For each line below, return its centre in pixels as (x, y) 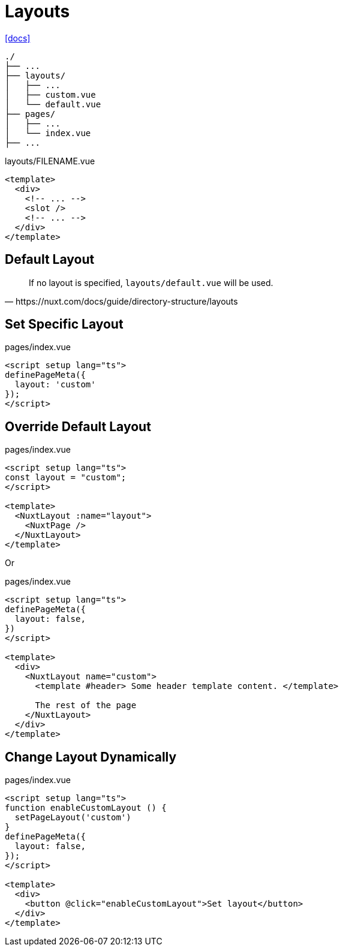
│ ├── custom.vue (50, 94)
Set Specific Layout (64, 324)
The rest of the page (86, 705)
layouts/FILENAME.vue (50, 161)
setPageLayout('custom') (73, 818)
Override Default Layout (78, 426)
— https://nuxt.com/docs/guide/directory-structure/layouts (121, 301)
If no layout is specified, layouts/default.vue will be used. (151, 282)
